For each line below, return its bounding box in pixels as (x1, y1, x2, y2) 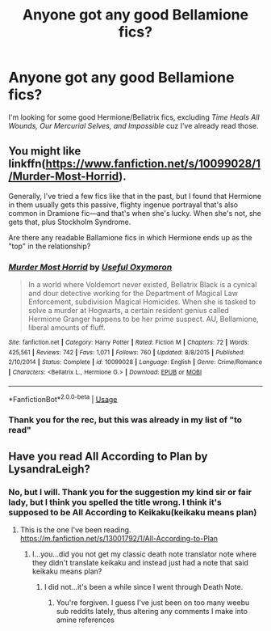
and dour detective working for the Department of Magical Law (27, 289, 238, 299)
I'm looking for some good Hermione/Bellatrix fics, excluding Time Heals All (8, 112, 260, 122)
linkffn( (8, 157, 46, 171)
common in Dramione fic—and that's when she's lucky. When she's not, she (8, 208, 262, 218)
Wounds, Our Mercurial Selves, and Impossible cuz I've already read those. (8, 121, 260, 130)
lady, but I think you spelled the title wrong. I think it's (8, 496, 222, 507)
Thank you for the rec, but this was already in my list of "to (8, 414, 243, 426)
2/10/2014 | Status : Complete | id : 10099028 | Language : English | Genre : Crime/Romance (8, 358, 263, 366)
